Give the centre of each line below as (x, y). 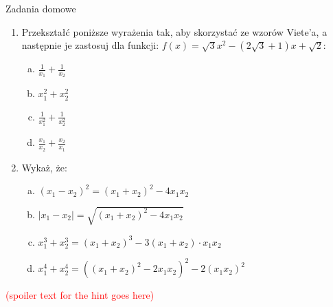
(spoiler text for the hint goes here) (80, 295)
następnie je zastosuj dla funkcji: (90, 45)
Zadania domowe (41, 8)
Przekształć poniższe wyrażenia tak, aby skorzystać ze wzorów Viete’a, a (174, 31)
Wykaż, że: (44, 167)
